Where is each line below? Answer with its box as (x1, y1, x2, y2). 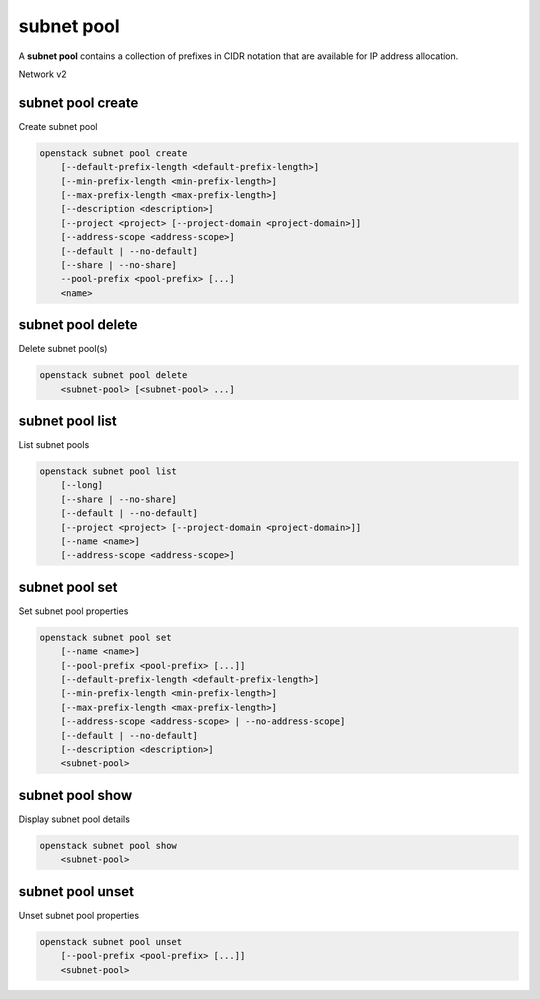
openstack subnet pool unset (39, 936, 183, 947)
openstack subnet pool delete (39, 370, 188, 381)
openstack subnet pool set (39, 631, 172, 643)
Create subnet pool (18, 120, 98, 132)
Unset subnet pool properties (18, 909, 140, 921)
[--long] (60, 480, 104, 491)
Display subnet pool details (18, 813, 130, 825)
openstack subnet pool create (39, 147, 188, 159)
